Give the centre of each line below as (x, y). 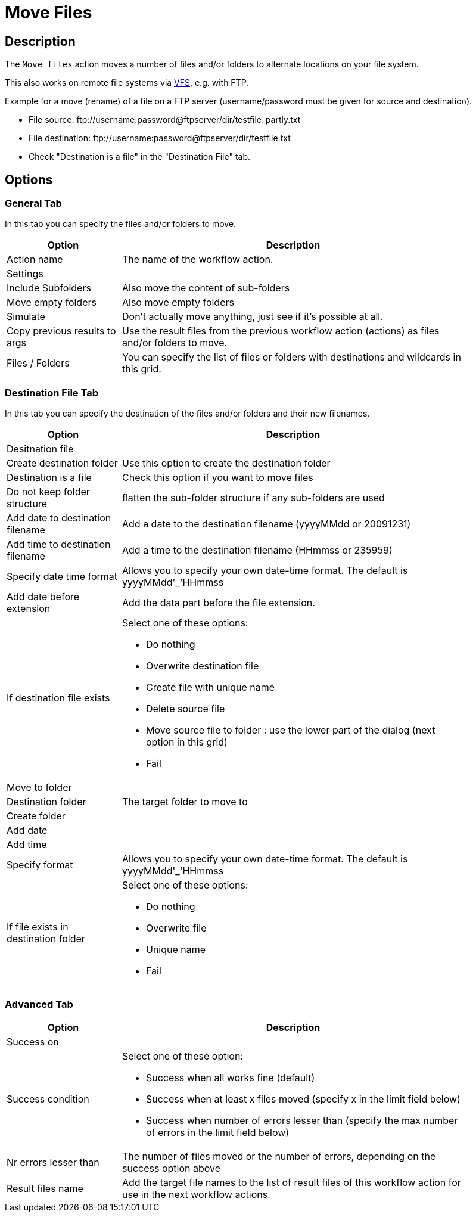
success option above (172, 1168)
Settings (25, 274)
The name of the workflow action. (198, 260)
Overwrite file (176, 928)
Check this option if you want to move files (218, 478)
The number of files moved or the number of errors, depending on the (279, 1156)
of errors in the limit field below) (218, 1132)
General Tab (33, 204)
